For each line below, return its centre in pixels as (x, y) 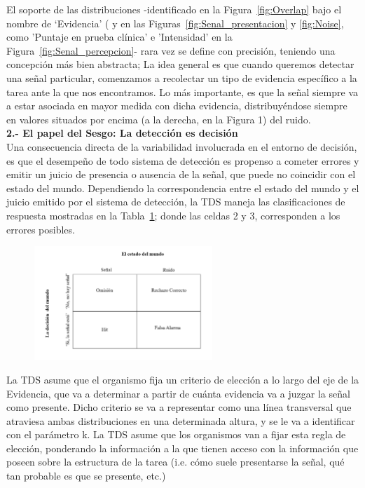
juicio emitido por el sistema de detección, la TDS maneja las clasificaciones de (176, 202)
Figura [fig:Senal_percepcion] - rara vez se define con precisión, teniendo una (171, 50)
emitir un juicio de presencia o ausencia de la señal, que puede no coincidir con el (181, 174)
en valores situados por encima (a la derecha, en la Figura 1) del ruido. (159, 119)
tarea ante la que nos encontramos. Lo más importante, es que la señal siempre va (182, 91)
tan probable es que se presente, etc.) (86, 476)
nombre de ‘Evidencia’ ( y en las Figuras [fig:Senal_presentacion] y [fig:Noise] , (175, 23)
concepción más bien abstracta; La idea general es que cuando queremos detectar (180, 64)
